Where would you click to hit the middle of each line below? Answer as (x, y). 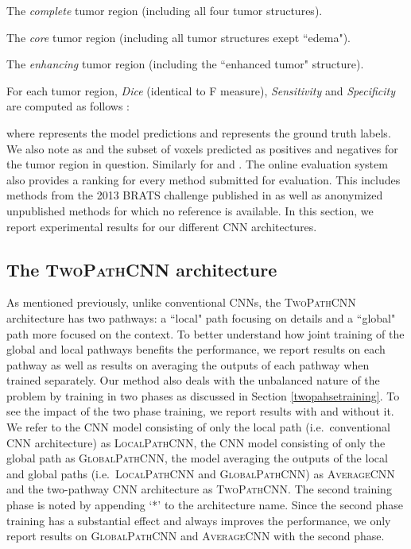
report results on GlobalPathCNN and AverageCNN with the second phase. (196, 536)
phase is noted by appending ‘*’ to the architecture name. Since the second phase (205, 505)
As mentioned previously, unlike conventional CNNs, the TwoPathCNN (181, 302)
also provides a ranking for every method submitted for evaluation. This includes (204, 179)
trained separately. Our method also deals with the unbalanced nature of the (193, 380)
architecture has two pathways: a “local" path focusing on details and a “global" (201, 317)
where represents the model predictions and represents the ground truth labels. (199, 132)
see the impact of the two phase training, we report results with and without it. (200, 411)
